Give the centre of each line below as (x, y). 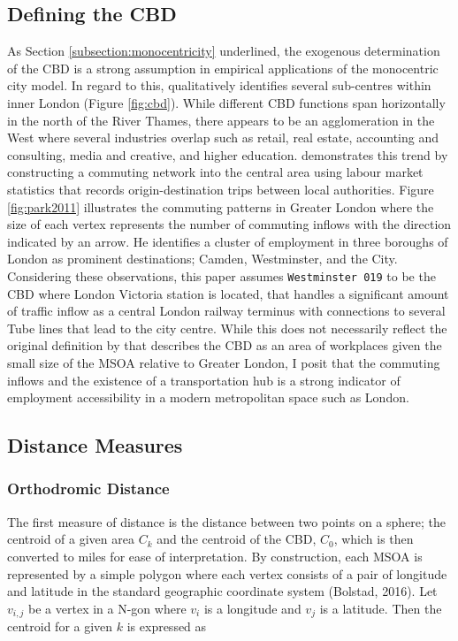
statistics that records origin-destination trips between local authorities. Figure (221, 189)
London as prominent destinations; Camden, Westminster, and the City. (202, 259)
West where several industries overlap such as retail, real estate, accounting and (223, 137)
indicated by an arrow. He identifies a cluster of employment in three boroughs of (228, 241)
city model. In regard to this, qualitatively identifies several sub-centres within (219, 85)
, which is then (374, 539)
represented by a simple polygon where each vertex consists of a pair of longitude (227, 573)
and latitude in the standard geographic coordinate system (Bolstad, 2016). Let (222, 591)
